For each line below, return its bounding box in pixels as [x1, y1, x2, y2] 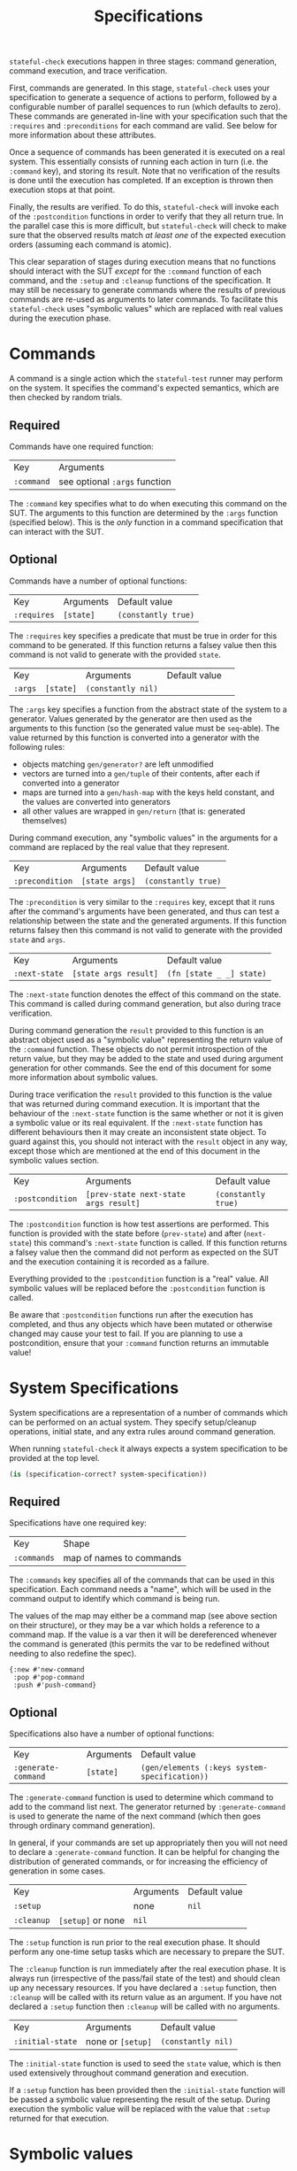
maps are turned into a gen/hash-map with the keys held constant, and [21, 786, 275, 798]
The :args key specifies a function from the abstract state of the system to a [9, 704, 287, 715]
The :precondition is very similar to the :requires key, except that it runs [9, 896, 276, 907]
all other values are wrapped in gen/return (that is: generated [21, 806, 246, 816]
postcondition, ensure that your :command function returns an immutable [9, 1337, 270, 1348]
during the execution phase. [9, 313, 111, 324]
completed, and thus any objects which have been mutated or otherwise [9, 1318, 273, 1329]
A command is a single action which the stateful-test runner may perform [9, 374, 283, 384]
